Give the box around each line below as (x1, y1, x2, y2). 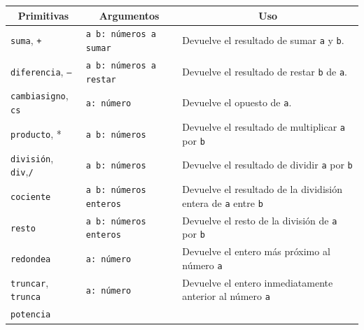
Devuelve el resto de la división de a (182, 213, 337, 227)
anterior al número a (182, 289, 270, 303)
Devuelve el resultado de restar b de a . (182, 64, 347, 78)
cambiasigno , (10, 88, 69, 103)
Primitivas (17, 8, 69, 22)
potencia (10, 310, 51, 320)
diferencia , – (10, 64, 72, 78)
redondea (10, 254, 51, 265)
